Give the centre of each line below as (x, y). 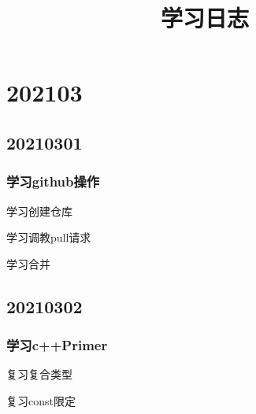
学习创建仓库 (39, 211)
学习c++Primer (57, 345)
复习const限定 (41, 400)
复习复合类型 (39, 374)
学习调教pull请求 (49, 237)
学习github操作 (53, 181)
